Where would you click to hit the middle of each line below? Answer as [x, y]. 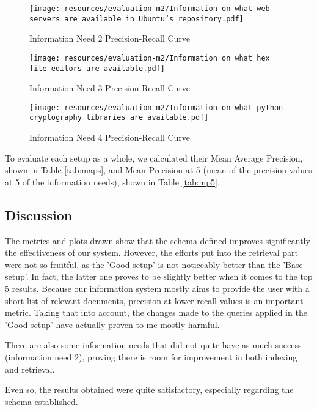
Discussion [39, 214]
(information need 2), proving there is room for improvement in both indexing [151, 357]
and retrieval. [30, 369]
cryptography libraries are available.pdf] [119, 118]
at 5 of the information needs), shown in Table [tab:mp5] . [112, 181]
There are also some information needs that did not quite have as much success [153, 345]
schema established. [42, 401]
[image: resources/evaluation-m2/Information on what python [156, 107]
